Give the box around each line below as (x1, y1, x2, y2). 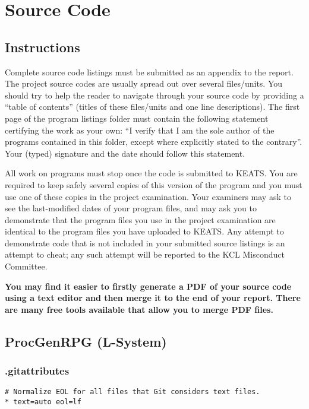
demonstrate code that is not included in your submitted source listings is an (5, 236, 285, 249)
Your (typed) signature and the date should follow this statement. (5, 147, 245, 159)
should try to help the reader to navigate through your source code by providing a (5, 88, 304, 101)
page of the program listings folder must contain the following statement (5, 112, 269, 124)
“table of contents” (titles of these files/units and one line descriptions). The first (5, 100, 300, 113)
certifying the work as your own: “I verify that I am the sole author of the (5, 123, 275, 136)
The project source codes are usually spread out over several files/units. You (5, 77, 283, 90)
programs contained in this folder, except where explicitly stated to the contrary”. (5, 135, 302, 148)
